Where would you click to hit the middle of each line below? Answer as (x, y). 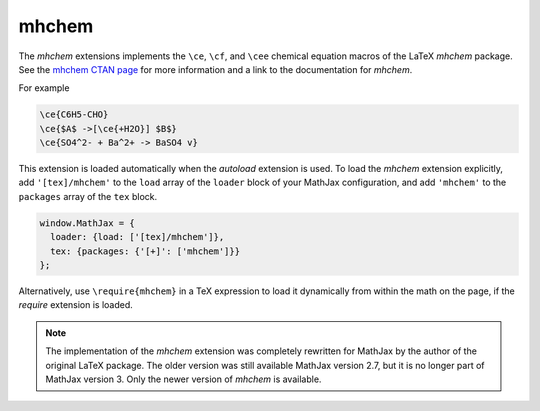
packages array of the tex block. (88, 196)
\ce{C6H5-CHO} (74, 114)
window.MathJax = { (87, 223)
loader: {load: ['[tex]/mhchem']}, (137, 237)
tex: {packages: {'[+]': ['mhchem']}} (145, 251)
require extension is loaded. (76, 305)
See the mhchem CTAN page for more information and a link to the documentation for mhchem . (215, 69)
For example (44, 88)
